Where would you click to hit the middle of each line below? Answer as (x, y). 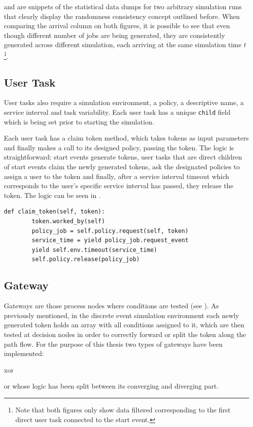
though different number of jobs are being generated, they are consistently (115, 35)
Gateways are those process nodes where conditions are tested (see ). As (111, 306)
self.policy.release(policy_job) (86, 259)
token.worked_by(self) (68, 222)
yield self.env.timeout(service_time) (94, 250)
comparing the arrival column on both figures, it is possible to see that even (117, 26)
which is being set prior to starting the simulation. (79, 121)
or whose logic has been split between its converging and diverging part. (111, 386)
